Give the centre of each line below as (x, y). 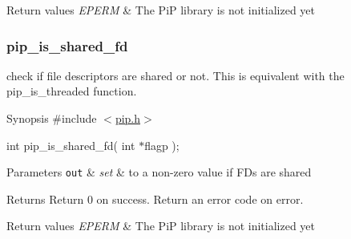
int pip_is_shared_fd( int (71, 145)
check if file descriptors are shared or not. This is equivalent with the (175, 75)
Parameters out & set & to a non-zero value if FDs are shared (159, 172)
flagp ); (162, 145)
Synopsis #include (52, 118)
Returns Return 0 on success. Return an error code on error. (155, 198)
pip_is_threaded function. (72, 91)
